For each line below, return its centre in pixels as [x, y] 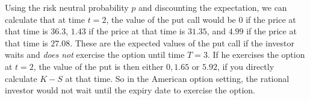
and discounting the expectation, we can [213, 7]
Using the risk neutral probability [67, 7]
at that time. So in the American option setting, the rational [177, 78]
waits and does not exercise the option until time [95, 55]
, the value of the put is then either [98, 66]
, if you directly [246, 66]
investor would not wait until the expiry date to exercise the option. [130, 90]
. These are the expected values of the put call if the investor [182, 42]
